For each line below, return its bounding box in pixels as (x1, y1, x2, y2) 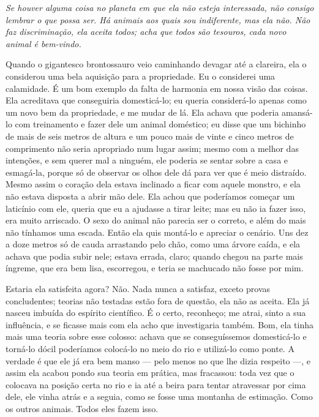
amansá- (282, 105, 313, 118)
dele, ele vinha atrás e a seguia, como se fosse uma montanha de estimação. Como (6, 390, 313, 403)
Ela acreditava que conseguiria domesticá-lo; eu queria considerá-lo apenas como (6, 94, 307, 107)
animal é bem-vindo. (6, 37, 81, 50)
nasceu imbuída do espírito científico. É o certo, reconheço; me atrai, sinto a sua (6, 306, 306, 319)
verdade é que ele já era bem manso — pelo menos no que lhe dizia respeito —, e (6, 354, 311, 367)
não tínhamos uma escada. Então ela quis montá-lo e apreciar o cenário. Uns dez (6, 225, 309, 238)
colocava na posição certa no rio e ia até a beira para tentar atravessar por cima (6, 378, 306, 391)
